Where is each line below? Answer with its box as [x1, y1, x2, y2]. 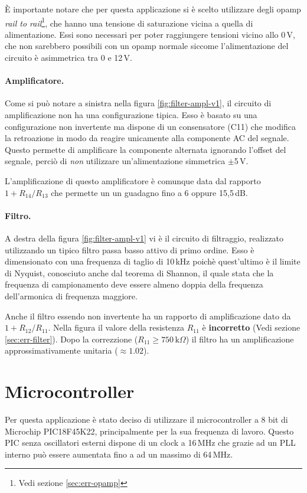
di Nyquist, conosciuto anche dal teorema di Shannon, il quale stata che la [5, 266, 274, 279]
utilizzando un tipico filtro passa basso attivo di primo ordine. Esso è [5, 243, 254, 256]
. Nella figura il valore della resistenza [48, 321, 185, 334]
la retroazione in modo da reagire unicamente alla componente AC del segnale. [5, 132, 289, 144]
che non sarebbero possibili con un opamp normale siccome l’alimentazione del [5, 40, 289, 52]
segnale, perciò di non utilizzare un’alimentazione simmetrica [5, 155, 226, 167]
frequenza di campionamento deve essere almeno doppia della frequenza [5, 278, 263, 290]
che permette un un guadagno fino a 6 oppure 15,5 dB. [51, 186, 248, 198]
